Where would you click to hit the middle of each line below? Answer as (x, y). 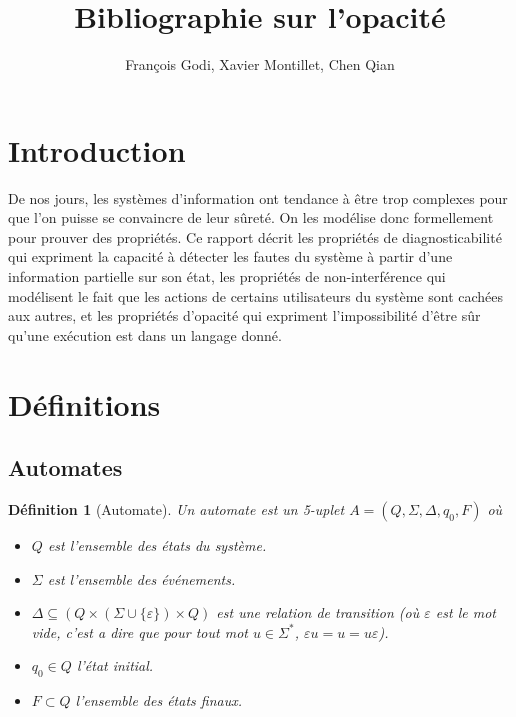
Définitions (84, 403)
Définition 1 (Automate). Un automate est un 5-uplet (176, 508)
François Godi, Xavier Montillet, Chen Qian (260, 64)
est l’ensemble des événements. (141, 578)
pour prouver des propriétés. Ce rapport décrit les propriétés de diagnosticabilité (255, 236)
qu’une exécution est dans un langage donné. (145, 334)
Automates (65, 467)
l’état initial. (115, 665)
